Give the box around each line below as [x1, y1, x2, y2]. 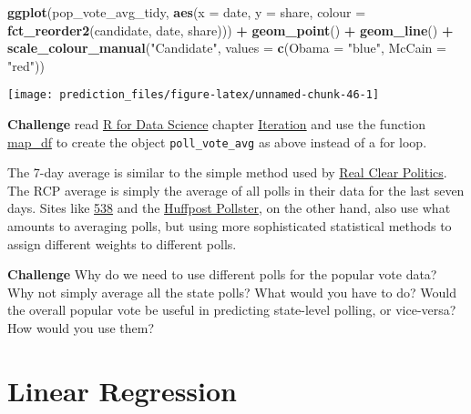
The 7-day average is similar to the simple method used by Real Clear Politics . [7, 163, 447, 182]
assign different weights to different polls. [7, 234, 237, 253]
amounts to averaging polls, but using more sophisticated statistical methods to [7, 217, 452, 236]
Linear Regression [7, 371, 238, 409]
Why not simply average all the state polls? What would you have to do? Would [7, 282, 456, 301]
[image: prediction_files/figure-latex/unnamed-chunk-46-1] [7, 88, 380, 102]
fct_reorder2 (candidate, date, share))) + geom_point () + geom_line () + [7, 20, 454, 39]
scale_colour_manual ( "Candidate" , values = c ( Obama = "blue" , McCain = [7, 38, 446, 57]
